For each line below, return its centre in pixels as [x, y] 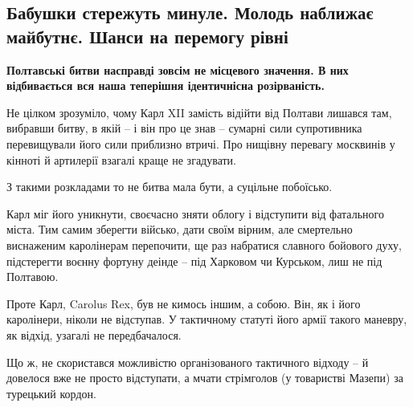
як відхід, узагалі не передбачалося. [94, 334]
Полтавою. [33, 277]
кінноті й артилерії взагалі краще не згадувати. [121, 159]
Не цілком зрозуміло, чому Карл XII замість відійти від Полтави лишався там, [199, 112]
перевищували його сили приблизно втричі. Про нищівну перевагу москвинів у [201, 143]
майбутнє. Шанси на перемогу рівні [147, 36]
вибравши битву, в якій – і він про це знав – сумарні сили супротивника [184, 128]
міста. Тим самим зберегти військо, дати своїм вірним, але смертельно [180, 229]
